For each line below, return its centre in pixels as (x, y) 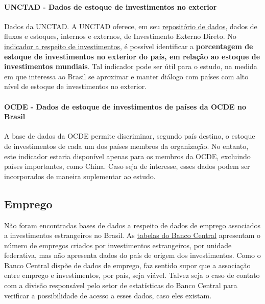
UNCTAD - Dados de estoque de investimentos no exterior (111, 6)
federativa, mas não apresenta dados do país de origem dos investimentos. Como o (132, 255)
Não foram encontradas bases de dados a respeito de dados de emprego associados (132, 225)
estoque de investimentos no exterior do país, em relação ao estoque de (132, 56)
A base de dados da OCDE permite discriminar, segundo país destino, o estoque (130, 136)
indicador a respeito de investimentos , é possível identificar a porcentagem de (129, 46)
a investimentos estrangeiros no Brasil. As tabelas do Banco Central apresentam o (132, 235)
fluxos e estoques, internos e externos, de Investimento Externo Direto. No (120, 36)
